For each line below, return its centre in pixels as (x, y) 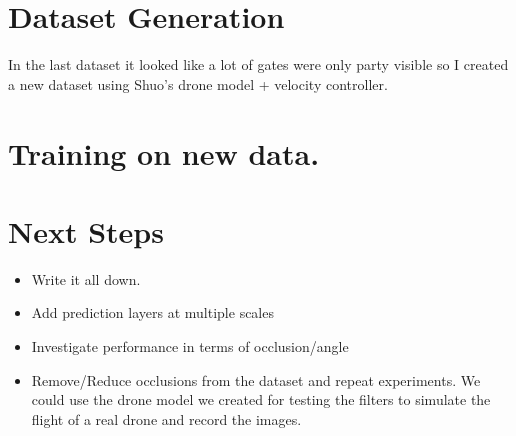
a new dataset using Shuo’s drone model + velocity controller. (198, 83)
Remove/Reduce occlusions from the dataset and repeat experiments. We (256, 379)
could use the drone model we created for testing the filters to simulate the (261, 399)
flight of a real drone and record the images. (166, 418)
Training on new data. (164, 152)
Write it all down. (86, 278)
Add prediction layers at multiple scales (152, 312)
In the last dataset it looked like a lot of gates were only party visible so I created (258, 64)
